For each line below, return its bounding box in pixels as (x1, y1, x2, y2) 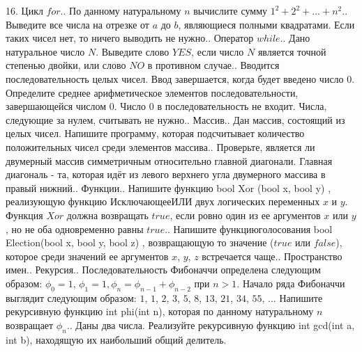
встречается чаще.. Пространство (202, 248, 342, 263)
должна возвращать (66, 207, 149, 222)
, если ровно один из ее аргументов (169, 207, 321, 222)
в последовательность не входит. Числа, (157, 99, 327, 113)
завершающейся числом (6, 99, 107, 113)
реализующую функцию (6, 194, 107, 209)
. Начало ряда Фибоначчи (236, 275, 345, 290)
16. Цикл (6, 3, 43, 17)
